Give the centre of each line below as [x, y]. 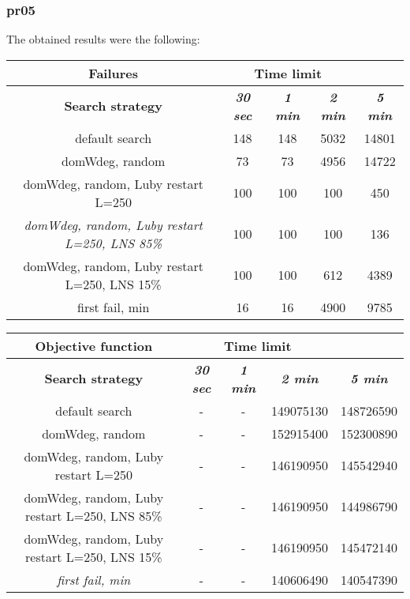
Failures [114, 73]
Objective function [94, 345]
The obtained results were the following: [103, 39]
